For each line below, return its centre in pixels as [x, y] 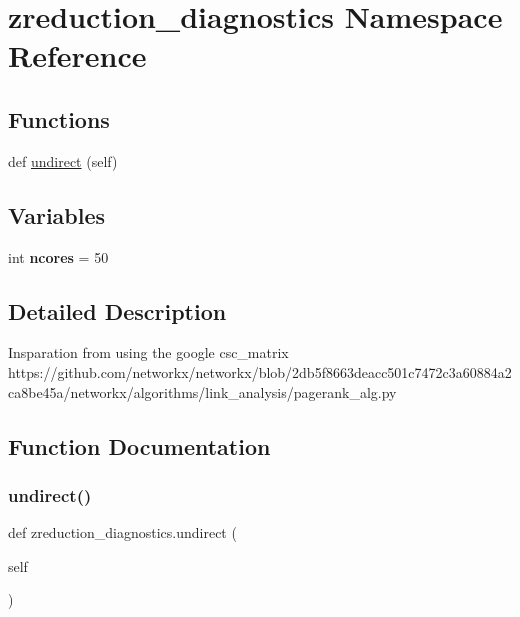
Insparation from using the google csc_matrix [148, 352]
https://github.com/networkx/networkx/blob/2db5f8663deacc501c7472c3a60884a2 [260, 371]
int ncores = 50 [58, 256]
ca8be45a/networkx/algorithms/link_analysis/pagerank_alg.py [202, 391]
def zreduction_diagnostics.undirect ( [122, 532]
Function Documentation [139, 445]
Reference [77, 55]
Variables [57, 214]
